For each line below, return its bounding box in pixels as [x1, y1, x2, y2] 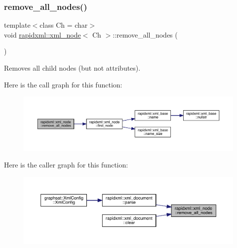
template [4, 20, 31, 30]
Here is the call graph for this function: [4, 79, 122, 89]
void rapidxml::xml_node [4, 29, 81, 40]
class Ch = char [39, 20, 88, 30]
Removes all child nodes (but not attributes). [4, 63, 141, 73]
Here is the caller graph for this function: [4, 160, 128, 170]
